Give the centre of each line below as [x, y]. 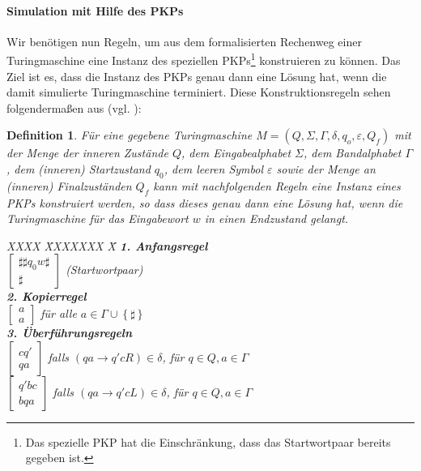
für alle [59, 313]
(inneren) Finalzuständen [69, 185]
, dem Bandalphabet [353, 153]
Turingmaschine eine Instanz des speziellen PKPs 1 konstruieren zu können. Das [204, 59]
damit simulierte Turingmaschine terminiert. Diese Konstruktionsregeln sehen [199, 92]
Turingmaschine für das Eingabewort [98, 218]
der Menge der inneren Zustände [87, 153]
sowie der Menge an [326, 169]
